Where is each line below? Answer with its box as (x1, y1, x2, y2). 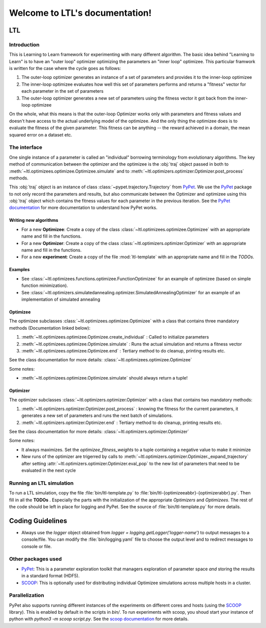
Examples (9, 267, 30, 273)
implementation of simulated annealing (21, 296, 100, 302)
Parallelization (9, 592, 44, 599)
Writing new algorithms (9, 217, 59, 223)
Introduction (9, 41, 39, 48)
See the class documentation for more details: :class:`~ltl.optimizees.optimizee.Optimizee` (9, 357, 192, 363)
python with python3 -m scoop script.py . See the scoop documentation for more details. (9, 616, 189, 622)
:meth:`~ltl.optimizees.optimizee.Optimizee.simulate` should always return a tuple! (21, 375, 188, 381)
